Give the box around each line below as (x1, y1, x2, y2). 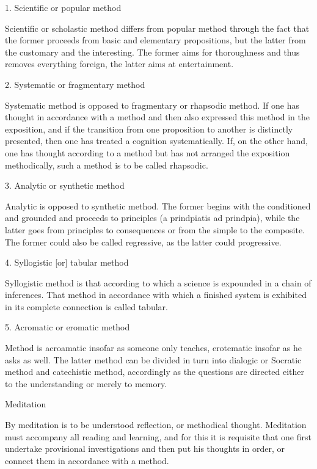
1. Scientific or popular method (5, 1, 122, 13)
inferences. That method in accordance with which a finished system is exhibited (5, 288, 307, 301)
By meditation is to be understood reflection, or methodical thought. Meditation (5, 418, 307, 431)
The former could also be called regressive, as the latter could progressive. (5, 235, 282, 248)
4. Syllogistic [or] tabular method (5, 256, 129, 269)
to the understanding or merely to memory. (5, 377, 167, 390)
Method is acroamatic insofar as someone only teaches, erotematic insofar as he (5, 341, 302, 354)
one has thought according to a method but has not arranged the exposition (5, 146, 290, 159)
